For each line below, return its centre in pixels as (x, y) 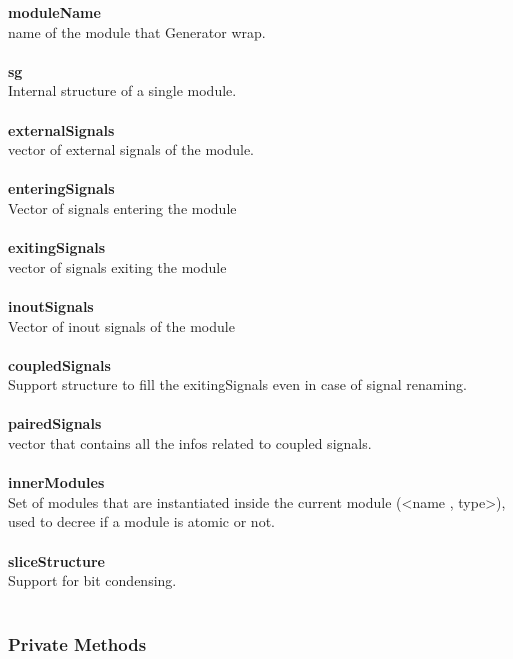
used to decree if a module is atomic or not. (141, 521)
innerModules (56, 482)
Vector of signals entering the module (122, 207)
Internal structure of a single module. (122, 90)
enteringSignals (61, 188)
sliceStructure (56, 560)
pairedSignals (55, 423)
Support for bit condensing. (92, 580)
